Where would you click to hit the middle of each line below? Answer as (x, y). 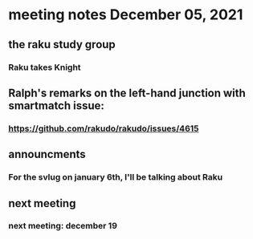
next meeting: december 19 (63, 226)
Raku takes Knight (45, 67)
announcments (47, 154)
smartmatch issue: (56, 105)
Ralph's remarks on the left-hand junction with (127, 93)
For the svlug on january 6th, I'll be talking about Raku (116, 177)
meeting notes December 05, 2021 (126, 15)
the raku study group (62, 45)
